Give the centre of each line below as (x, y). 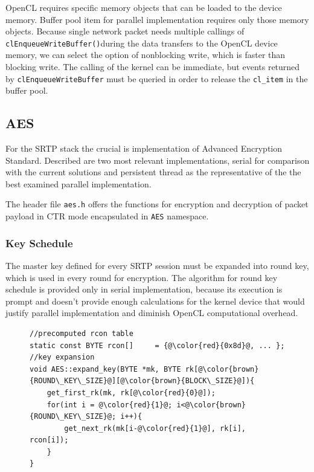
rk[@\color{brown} (222, 369)
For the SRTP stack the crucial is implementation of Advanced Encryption (144, 148)
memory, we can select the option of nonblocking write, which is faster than (146, 55)
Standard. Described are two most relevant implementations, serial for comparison (158, 160)
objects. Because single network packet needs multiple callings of (125, 31)
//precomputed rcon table (82, 333)
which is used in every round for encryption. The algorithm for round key (142, 277)
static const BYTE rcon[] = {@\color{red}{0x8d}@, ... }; (157, 345)
